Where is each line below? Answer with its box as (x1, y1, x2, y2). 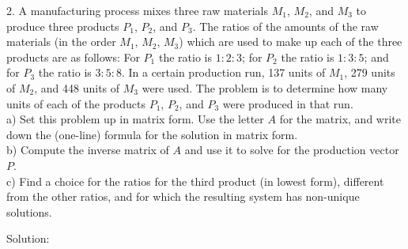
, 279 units (344, 64, 395, 81)
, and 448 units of (34, 79, 120, 96)
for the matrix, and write (279, 111, 401, 127)
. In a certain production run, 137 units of (121, 64, 326, 81)
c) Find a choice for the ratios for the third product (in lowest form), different (6, 172, 384, 189)
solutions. (6, 203, 52, 220)
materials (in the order (6, 33, 116, 50)
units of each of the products (6, 95, 145, 111)
